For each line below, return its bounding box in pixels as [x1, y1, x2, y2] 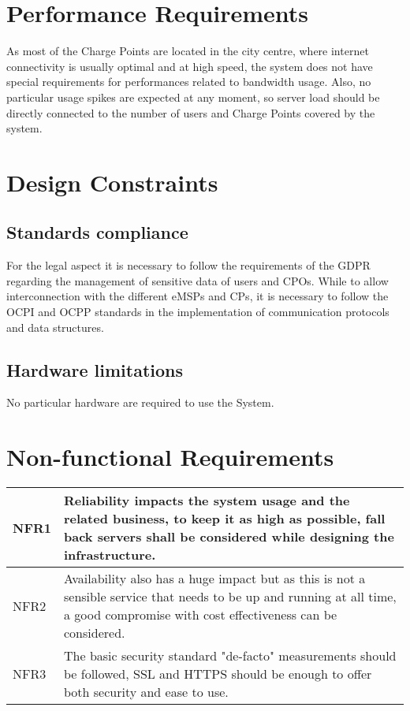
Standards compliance [6, 220, 188, 244]
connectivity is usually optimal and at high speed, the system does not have [6, 58, 373, 74]
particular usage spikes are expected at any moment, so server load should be [6, 88, 380, 105]
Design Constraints [6, 166, 218, 198]
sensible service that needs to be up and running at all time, [64, 587, 397, 606]
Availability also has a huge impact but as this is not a [64, 569, 366, 588]
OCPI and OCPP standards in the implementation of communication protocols [6, 303, 389, 320]
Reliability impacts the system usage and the [64, 491, 350, 510]
